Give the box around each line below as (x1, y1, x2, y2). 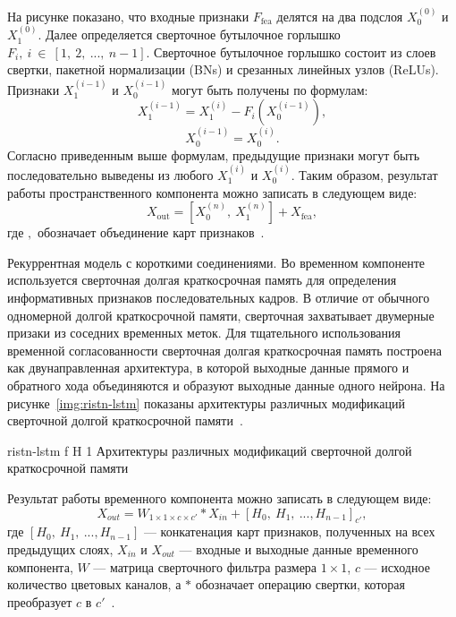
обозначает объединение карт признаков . (37, 223, 265, 242)
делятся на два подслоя (276, 6, 403, 25)
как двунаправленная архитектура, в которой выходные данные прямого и (7, 358, 410, 377)
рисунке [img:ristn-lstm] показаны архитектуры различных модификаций (7, 393, 405, 412)
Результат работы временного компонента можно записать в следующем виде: (7, 488, 432, 507)
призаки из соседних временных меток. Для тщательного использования (7, 323, 401, 342)
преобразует (7, 592, 72, 611)
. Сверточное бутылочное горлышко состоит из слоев (146, 42, 436, 61)
